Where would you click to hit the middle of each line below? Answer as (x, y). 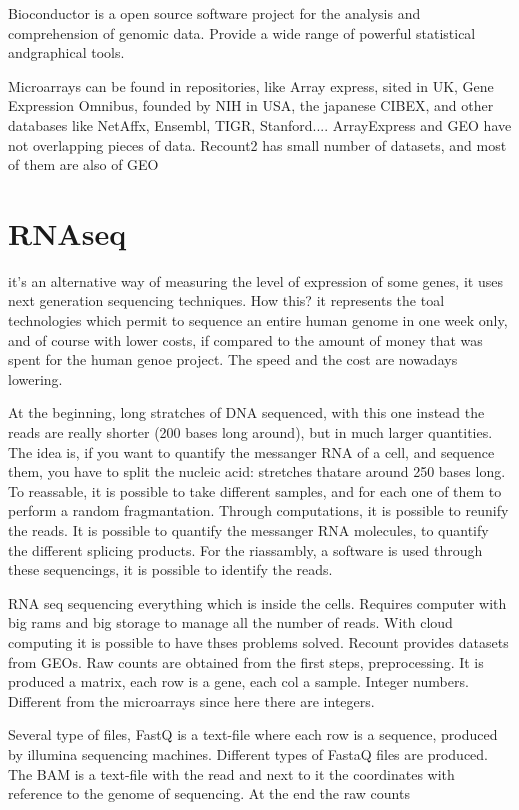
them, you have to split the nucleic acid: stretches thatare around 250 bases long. (257, 471)
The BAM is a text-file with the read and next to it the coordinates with (231, 773)
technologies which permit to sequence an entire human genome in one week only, (258, 320)
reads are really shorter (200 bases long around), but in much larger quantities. (250, 432)
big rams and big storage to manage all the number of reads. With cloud (230, 622)
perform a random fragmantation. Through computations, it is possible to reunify (258, 510)
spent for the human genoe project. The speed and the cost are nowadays (233, 359)
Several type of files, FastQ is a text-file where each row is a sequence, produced (253, 734)
